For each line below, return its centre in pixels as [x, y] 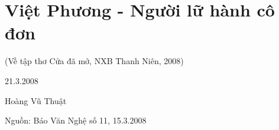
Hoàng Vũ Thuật [36, 100]
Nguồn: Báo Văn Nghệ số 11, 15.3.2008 [76, 120]
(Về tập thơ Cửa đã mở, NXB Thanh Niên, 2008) [94, 61]
